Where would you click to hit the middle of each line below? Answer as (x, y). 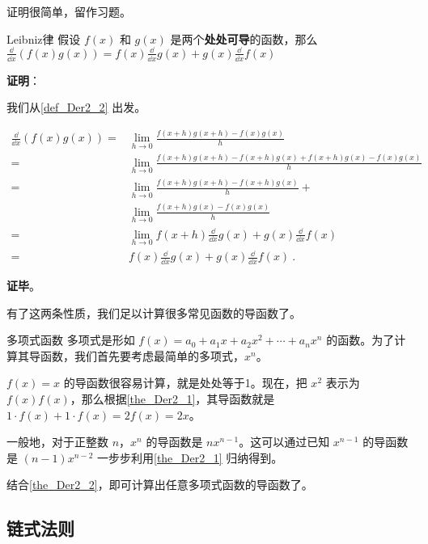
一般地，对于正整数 (57, 442)
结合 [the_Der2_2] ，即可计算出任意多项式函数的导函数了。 (160, 485)
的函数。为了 (360, 340)
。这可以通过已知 (284, 442)
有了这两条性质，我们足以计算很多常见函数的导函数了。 (154, 312)
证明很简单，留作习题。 (69, 11)
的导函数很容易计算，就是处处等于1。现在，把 (185, 383)
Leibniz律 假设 (44, 38)
